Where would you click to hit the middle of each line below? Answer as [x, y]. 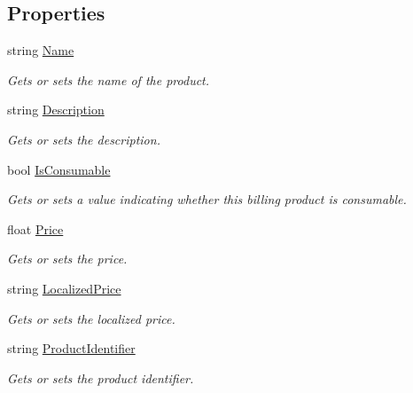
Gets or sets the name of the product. [109, 79]
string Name [41, 50]
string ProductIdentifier [71, 348]
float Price [35, 228]
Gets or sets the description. [84, 139]
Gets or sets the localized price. [91, 318]
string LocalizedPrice [64, 288]
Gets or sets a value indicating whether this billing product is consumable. [207, 199]
